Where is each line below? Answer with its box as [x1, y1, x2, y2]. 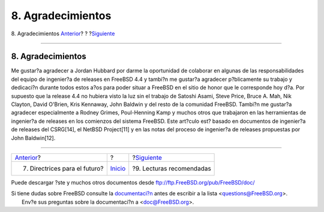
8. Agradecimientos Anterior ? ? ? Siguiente [11, 30, 115, 37]
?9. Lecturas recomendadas [132, 164, 211, 172]
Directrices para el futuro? [29, 164, 104, 172]
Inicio [110, 164, 126, 172]
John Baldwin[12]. [11, 134, 56, 141]
